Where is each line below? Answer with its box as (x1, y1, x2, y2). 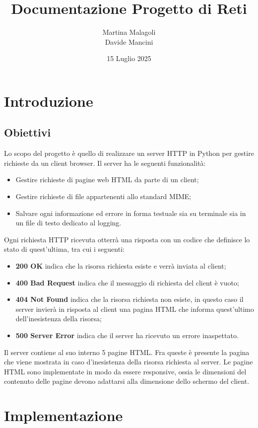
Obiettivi (4, 125, 51, 140)
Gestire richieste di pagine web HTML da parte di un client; (15, 174, 199, 185)
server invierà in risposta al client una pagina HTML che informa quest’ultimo (15, 303, 255, 314)
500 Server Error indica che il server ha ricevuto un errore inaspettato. (15, 330, 239, 341)
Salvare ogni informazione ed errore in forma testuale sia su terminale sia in (15, 208, 246, 218)
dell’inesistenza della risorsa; (15, 313, 102, 324)
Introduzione (4, 90, 93, 111)
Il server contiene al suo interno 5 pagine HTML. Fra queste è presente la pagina (4, 347, 250, 357)
